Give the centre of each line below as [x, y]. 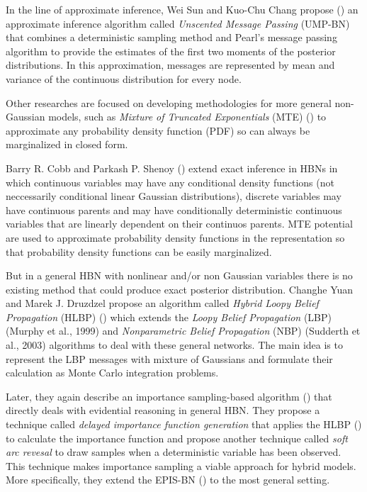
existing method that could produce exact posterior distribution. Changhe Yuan [180, 289]
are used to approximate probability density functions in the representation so [175, 237]
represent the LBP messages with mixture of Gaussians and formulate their [169, 358]
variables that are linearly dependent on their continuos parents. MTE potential [179, 224]
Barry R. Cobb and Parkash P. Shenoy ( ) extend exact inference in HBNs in [172, 168]
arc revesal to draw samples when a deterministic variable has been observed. [174, 452]
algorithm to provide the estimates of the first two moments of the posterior [171, 51]
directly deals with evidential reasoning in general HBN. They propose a [163, 410]
